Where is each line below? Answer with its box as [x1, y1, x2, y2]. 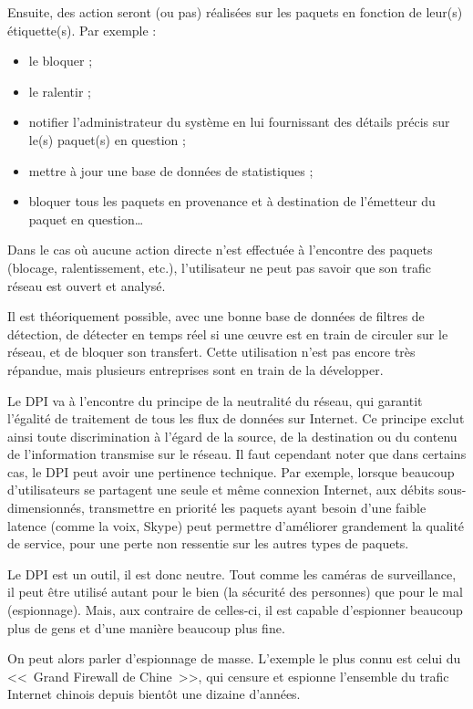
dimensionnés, [7, 498, 85, 517]
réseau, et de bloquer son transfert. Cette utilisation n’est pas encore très [7, 342, 416, 361]
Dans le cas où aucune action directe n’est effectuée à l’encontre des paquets [7, 240, 433, 259]
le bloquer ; [28, 51, 93, 70]
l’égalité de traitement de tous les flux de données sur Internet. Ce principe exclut [7, 409, 465, 428]
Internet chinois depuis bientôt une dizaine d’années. [7, 684, 301, 704]
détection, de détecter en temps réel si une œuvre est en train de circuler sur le [7, 324, 448, 343]
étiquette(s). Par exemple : [7, 20, 157, 39]
